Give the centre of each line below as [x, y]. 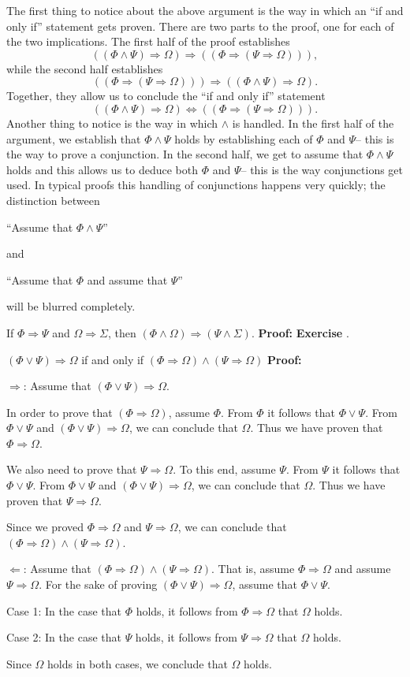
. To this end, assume [224, 469]
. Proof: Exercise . [300, 332]
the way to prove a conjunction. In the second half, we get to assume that [185, 154]
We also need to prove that [72, 469]
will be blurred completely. [71, 306]
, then [122, 332]
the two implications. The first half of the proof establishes [148, 41]
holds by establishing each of [244, 138]
